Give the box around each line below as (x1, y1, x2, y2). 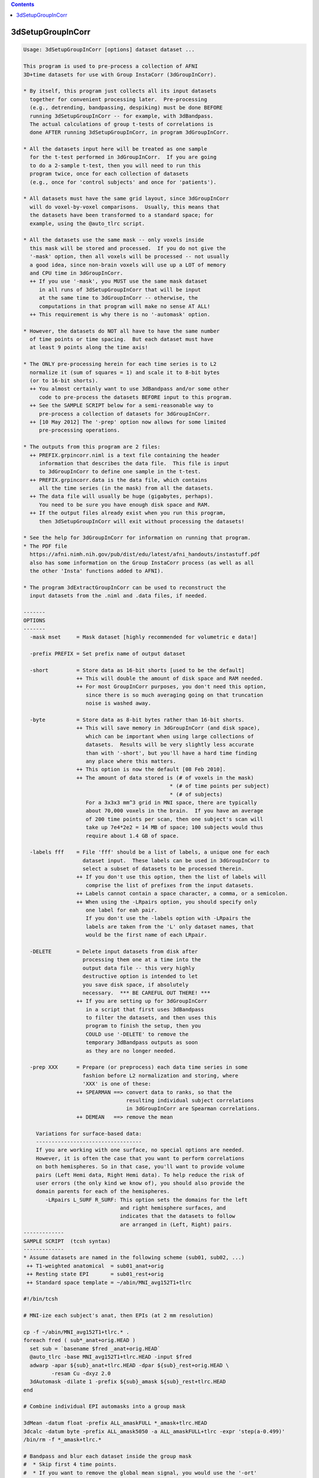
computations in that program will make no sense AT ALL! (38, 303, 211, 310)
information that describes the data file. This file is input (38, 460, 229, 466)
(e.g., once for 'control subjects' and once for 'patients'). (30, 179, 217, 186)
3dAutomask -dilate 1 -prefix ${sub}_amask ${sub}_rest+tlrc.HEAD (30, 1378, 226, 1385)
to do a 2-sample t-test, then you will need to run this (30, 162, 201, 168)
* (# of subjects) (169, 791, 223, 798)
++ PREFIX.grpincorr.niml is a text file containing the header (30, 452, 220, 458)
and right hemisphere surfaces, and (119, 1205, 226, 1211)
